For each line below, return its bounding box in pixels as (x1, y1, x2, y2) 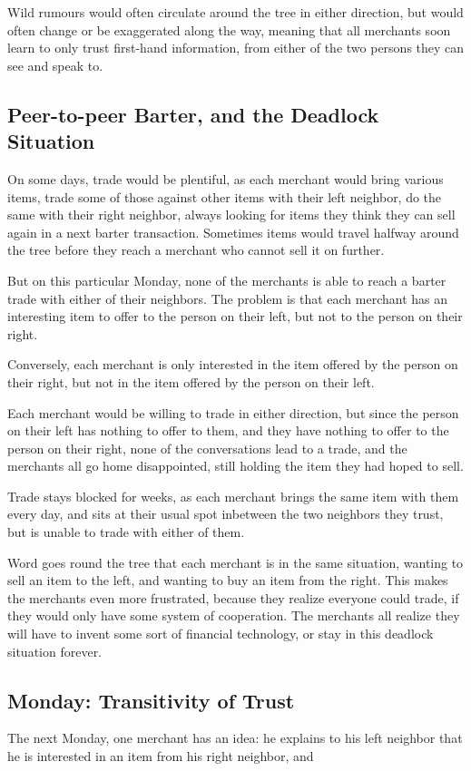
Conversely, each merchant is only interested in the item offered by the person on (7, 355, 458, 374)
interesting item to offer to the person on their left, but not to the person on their (7, 307, 463, 326)
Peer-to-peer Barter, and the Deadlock (7, 100, 379, 128)
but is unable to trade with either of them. (7, 522, 245, 542)
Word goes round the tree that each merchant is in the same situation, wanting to (7, 552, 464, 571)
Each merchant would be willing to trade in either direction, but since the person (7, 403, 459, 422)
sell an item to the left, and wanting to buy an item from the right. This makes (7, 571, 448, 590)
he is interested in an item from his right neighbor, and (7, 747, 314, 766)
